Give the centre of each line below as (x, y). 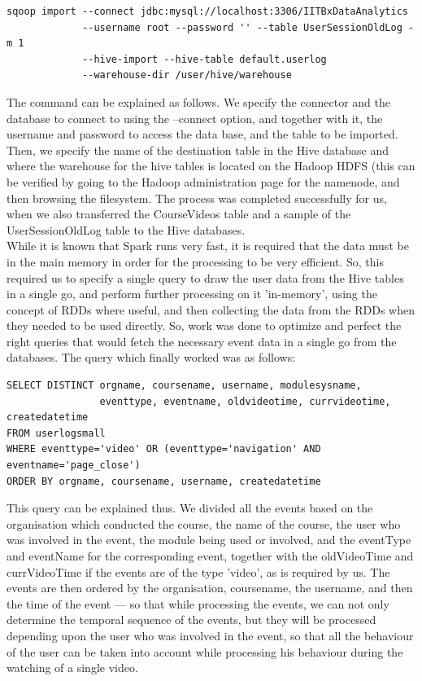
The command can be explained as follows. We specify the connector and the (198, 101)
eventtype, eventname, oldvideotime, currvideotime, (245, 401)
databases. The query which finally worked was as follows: (151, 357)
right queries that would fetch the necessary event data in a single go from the (202, 341)
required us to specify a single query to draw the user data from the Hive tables (205, 277)
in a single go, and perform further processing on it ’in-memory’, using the (192, 294)
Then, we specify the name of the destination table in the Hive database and (198, 149)
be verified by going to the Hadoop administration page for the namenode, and (203, 181)
